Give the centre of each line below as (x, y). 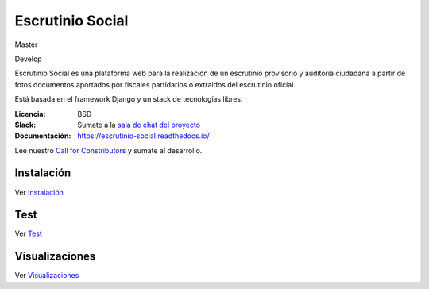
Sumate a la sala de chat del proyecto (139, 125)
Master (26, 44)
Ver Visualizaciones (47, 276)
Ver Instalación (39, 192)
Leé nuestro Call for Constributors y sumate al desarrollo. (108, 150)
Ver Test (29, 233)
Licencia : (30, 114)
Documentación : (43, 136)
